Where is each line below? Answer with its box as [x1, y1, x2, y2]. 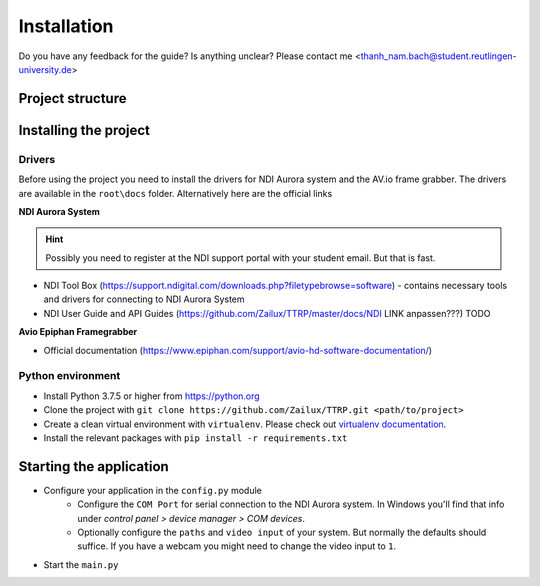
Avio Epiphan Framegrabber [18, 326, 138, 338]
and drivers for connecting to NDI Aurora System [43, 293, 245, 305]
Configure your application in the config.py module [43, 484, 262, 496]
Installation [18, 15, 114, 37]
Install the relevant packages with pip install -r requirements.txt [43, 431, 348, 444]
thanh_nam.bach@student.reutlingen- [360, 50, 517, 62]
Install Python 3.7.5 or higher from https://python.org [43, 390, 260, 402]
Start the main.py [43, 558, 119, 570]
